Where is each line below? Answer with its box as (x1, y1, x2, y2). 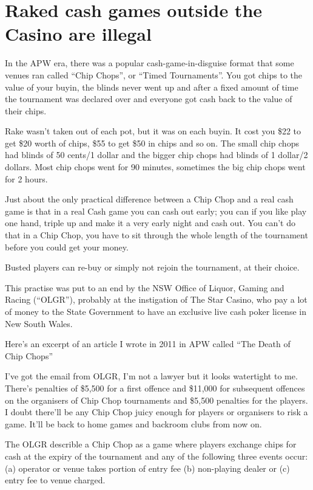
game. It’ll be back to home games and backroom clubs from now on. (5, 417, 262, 430)
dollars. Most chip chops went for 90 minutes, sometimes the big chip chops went (5, 160, 306, 173)
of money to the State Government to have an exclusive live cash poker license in (5, 305, 306, 317)
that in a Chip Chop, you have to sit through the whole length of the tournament (5, 229, 308, 241)
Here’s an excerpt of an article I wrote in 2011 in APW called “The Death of (5, 337, 291, 350)
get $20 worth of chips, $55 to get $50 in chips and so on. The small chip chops (5, 136, 299, 149)
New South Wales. (5, 317, 73, 330)
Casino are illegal (5, 21, 152, 46)
